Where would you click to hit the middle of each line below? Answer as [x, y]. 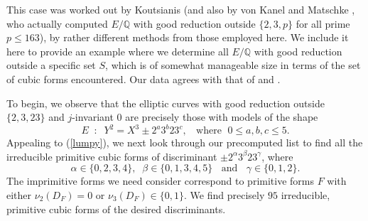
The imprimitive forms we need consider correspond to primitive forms [161, 181]
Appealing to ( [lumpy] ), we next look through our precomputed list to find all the [185, 142]
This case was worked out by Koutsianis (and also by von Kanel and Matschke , [181, 9]
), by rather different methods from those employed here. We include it [194, 37]
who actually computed [57, 23]
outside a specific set [51, 65]
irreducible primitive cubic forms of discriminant [112, 156]
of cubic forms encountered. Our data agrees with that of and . [144, 79]
